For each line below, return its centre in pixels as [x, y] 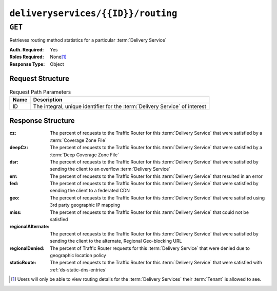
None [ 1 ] [58, 57]
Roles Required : [27, 57]
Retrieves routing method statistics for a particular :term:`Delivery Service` [88, 40]
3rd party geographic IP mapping [85, 205]
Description [48, 99]
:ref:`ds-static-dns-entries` [78, 269]
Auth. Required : [27, 49]
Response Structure [42, 121]
